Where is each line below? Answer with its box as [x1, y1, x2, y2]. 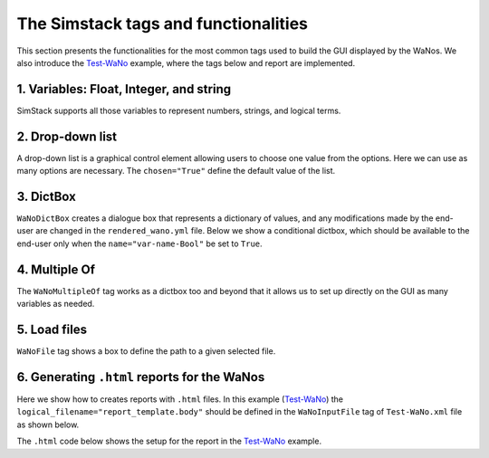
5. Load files [16, 321, 88, 337]
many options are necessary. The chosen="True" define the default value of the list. [16, 166, 336, 177]
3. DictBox [16, 188, 76, 204]
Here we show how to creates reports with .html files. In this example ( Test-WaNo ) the [16, 394, 344, 405]
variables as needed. [16, 299, 95, 310]
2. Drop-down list [16, 129, 118, 144]
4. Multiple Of [16, 262, 95, 277]
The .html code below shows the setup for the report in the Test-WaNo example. [16, 435, 321, 447]
